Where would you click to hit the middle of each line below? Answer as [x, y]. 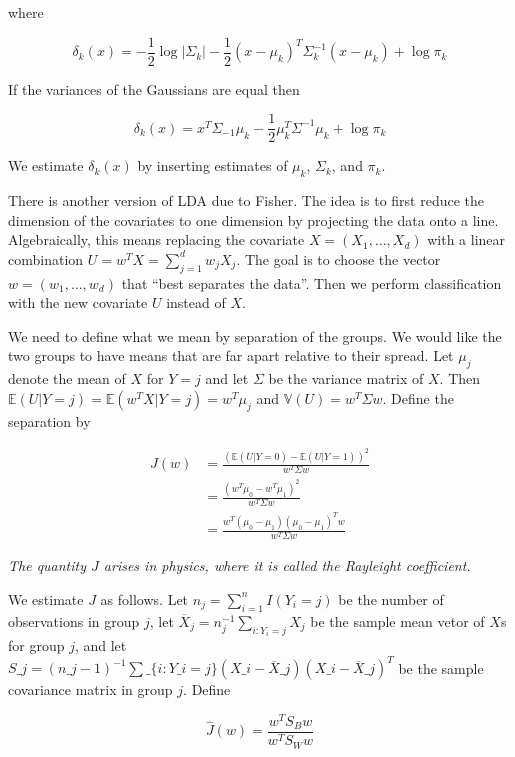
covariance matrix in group [90, 689]
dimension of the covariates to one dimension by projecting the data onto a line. [253, 219]
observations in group [74, 620]
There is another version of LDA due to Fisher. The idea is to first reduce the [246, 200]
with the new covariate [78, 302]
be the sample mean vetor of [397, 620]
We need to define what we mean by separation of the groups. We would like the [255, 335]
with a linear [466, 239]
